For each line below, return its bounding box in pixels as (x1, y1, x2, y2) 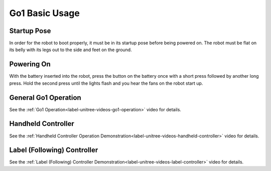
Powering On (9, 60, 51, 69)
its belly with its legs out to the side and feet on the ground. (9, 47, 132, 53)
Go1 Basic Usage (9, 8, 80, 19)
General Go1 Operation (9, 93, 81, 102)
